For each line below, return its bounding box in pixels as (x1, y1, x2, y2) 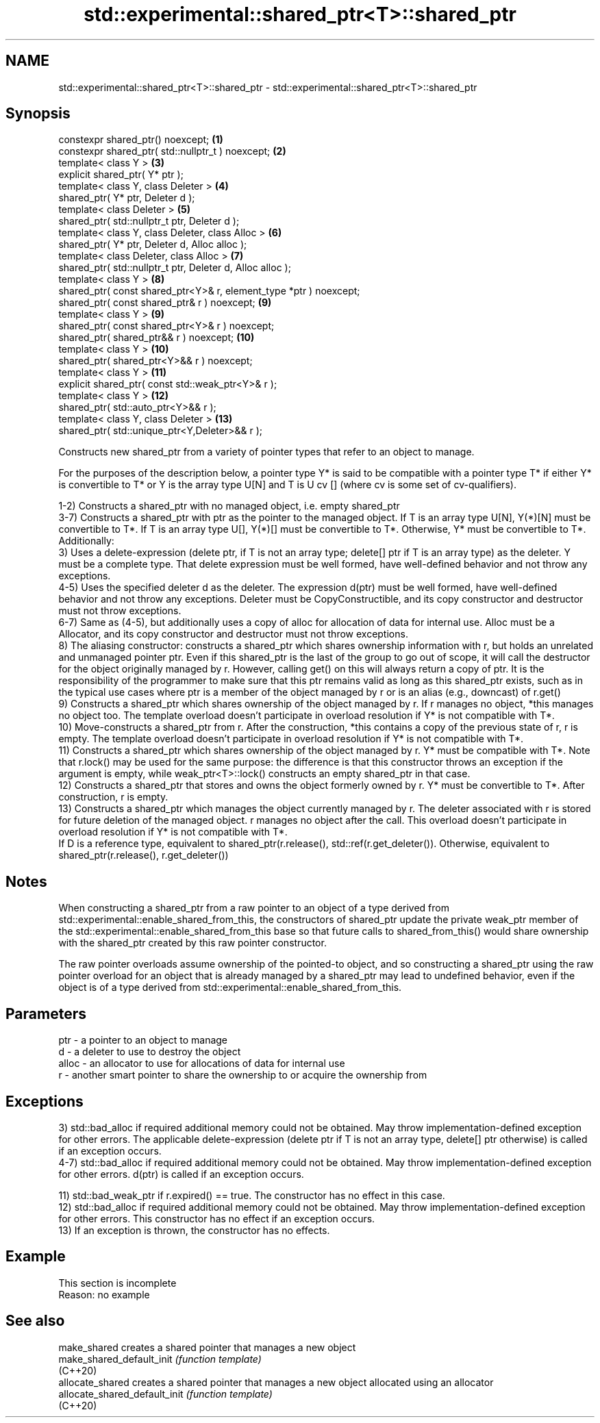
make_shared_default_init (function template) (58, 1352, 262, 1365)
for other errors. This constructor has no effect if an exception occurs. (58, 1212, 375, 1224)
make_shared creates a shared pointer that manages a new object (58, 1341, 356, 1353)
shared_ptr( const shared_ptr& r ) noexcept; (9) (58, 297, 272, 309)
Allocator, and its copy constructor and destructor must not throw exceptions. (58, 628, 408, 640)
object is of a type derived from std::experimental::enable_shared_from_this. (58, 981, 402, 994)
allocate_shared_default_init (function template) (58, 1387, 273, 1400)
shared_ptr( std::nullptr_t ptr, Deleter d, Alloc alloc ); (58, 262, 291, 274)
